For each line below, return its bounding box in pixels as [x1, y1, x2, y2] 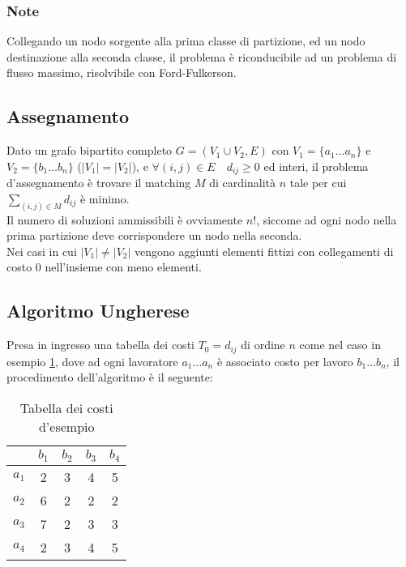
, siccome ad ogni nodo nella [256, 211, 397, 228]
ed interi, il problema [263, 157, 369, 174]
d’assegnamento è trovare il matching [6, 174, 191, 191]
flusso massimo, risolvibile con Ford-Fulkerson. [6, 64, 237, 81]
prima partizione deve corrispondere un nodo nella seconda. [6, 227, 302, 244]
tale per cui [289, 174, 347, 191]
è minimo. [79, 190, 130, 207]
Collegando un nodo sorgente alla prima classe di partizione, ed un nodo [6, 32, 365, 49]
